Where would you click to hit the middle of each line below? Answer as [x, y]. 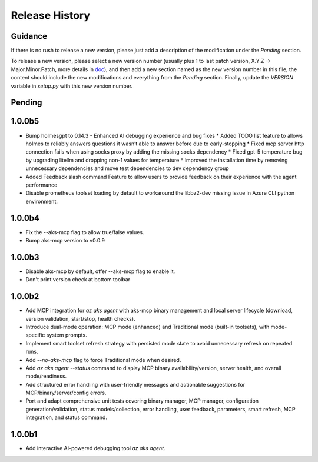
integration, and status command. [66, 417]
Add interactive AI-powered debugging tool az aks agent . [95, 448]
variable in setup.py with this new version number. [72, 86]
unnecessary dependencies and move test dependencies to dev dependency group [127, 168]
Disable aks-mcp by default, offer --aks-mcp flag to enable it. [100, 271]
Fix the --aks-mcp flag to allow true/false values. [85, 232]
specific [35, 335]
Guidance [29, 36]
